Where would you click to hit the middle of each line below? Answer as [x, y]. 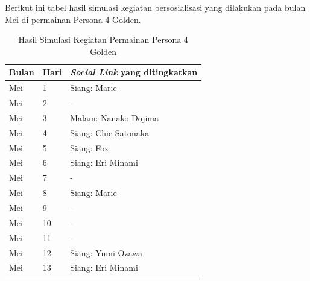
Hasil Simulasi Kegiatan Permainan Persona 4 [103, 39]
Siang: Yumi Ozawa [106, 252]
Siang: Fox [90, 147]
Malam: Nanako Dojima [114, 117]
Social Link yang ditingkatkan [134, 72]
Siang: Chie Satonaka [110, 132]
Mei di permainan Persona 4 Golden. [73, 19]
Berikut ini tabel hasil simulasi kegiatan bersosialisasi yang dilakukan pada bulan [155, 7]
